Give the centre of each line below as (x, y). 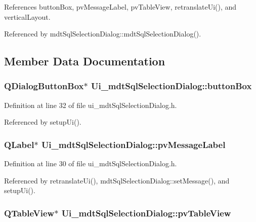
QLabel (19, 144)
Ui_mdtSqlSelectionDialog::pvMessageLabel (133, 144)
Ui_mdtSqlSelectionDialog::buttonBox (171, 86)
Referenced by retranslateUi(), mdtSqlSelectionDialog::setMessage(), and (117, 180)
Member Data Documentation (85, 61)
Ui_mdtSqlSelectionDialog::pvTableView (146, 213)
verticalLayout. (27, 16)
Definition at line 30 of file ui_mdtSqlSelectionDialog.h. (91, 163)
